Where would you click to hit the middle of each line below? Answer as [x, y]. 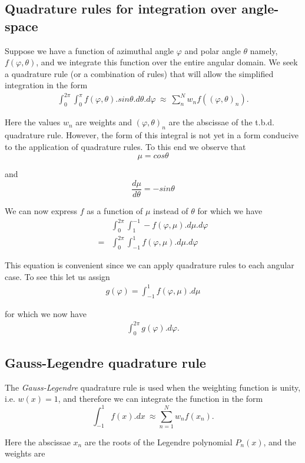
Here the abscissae [38, 442]
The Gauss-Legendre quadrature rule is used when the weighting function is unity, [153, 387]
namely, [264, 50]
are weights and [104, 122]
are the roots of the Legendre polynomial [158, 442]
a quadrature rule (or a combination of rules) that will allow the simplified [139, 73]
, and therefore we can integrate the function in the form [160, 399]
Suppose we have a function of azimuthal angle [89, 50]
